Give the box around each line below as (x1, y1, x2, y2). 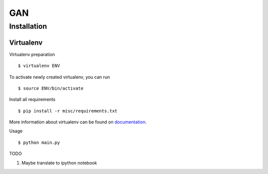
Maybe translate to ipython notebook (21, 160, 97, 166)
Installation (9, 22, 47, 31)
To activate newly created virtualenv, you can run (9, 74, 110, 80)
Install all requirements (9, 97, 56, 103)
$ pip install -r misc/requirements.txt (18, 108, 118, 114)
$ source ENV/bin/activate (18, 85, 84, 91)
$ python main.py (18, 139, 60, 145)
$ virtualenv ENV (18, 63, 60, 69)
